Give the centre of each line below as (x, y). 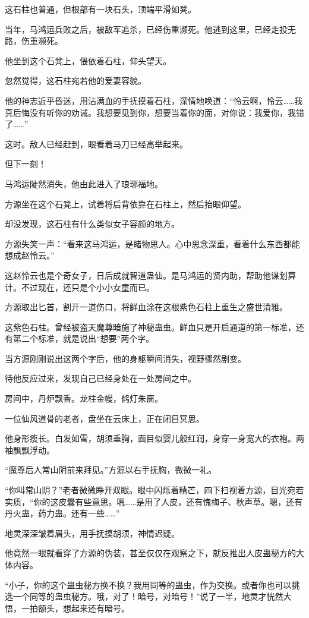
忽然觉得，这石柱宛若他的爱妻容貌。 (75, 81)
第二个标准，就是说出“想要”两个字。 (83, 338)
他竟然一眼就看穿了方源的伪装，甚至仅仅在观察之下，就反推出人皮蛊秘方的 (150, 553)
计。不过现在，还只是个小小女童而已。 (80, 287)
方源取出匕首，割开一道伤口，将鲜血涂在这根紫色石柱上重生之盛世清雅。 (146, 307)
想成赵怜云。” (30, 255)
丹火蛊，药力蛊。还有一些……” (62, 513)
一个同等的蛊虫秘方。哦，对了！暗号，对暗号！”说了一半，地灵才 (140, 596)
